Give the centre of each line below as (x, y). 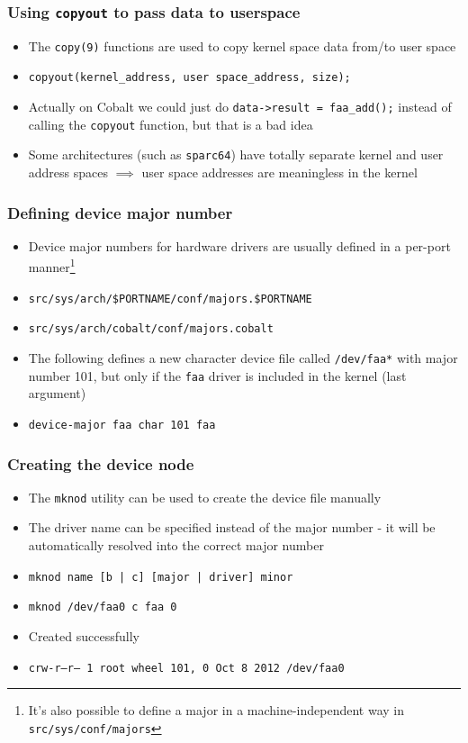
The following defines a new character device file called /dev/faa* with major (243, 358)
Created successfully (84, 635)
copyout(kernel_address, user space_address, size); (189, 78)
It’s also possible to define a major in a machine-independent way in (216, 710)
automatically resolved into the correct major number (176, 545)
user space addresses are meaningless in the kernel (279, 172)
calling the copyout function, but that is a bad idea (171, 124)
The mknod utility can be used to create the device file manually (205, 497)
